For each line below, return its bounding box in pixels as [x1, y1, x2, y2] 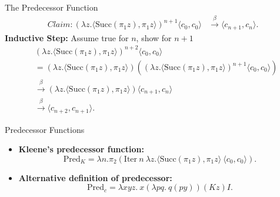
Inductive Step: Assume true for [5, 31, 129, 44]
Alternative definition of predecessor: [18, 171, 172, 183]
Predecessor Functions [5, 123, 85, 135]
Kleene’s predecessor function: [18, 143, 144, 155]
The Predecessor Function [5, 1, 98, 13]
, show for [136, 31, 172, 44]
